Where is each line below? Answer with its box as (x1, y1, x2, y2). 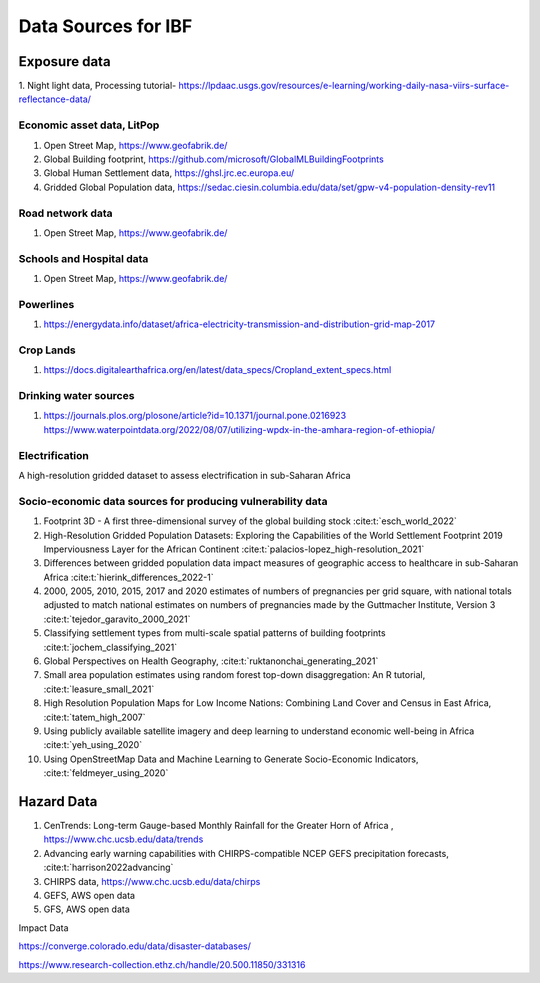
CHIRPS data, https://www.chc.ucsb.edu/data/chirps (43, 875, 261, 887)
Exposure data (18, 53, 111, 70)
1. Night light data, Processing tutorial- (18, 80, 177, 92)
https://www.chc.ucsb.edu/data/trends (43, 833, 204, 845)
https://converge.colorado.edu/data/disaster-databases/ (18, 940, 252, 952)
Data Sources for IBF (18, 15, 193, 37)
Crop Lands (18, 343, 76, 357)
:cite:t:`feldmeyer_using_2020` (43, 767, 169, 779)
